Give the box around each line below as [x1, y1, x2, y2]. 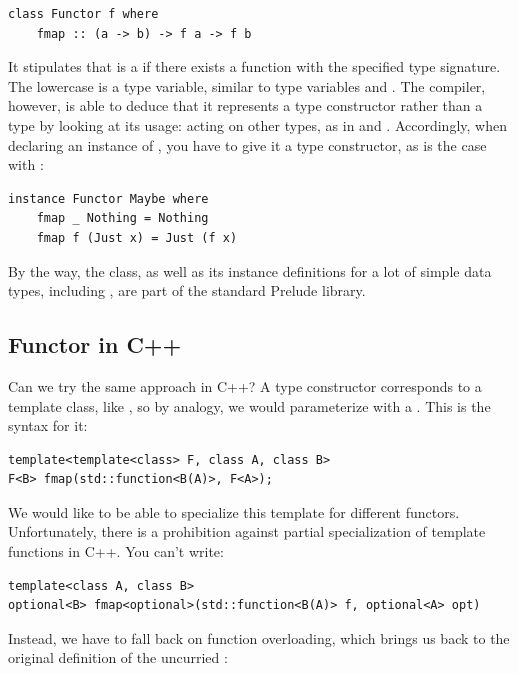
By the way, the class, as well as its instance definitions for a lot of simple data [8, 260, 492, 281]
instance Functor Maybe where [8, 191, 209, 206]
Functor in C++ [8, 329, 182, 360]
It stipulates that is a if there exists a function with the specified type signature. [8, 56, 501, 77]
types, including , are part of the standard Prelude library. [8, 280, 366, 301]
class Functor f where [8, 7, 159, 21]
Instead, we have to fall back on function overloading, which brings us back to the [8, 627, 510, 648]
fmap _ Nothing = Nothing [36, 211, 209, 226]
